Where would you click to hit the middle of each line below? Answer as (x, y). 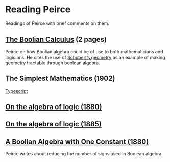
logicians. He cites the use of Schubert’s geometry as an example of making (85, 57)
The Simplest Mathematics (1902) (60, 79)
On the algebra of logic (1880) (54, 107)
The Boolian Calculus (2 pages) (56, 39)
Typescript (17, 91)
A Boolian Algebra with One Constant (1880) (77, 141)
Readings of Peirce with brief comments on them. (57, 23)
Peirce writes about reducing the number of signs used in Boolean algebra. (84, 154)
